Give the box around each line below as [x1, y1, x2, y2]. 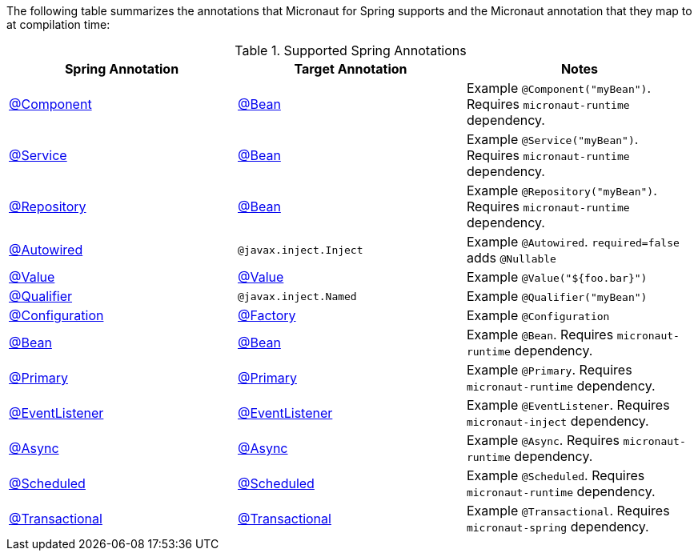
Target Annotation [294, 61, 407, 77]
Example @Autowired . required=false [466, 234, 680, 250]
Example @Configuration [466, 307, 610, 323]
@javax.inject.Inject [237, 243, 363, 256]
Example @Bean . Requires [466, 327, 614, 343]
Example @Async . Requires [466, 432, 620, 448]
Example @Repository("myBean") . [466, 182, 657, 198]
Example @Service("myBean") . [466, 131, 639, 147]
